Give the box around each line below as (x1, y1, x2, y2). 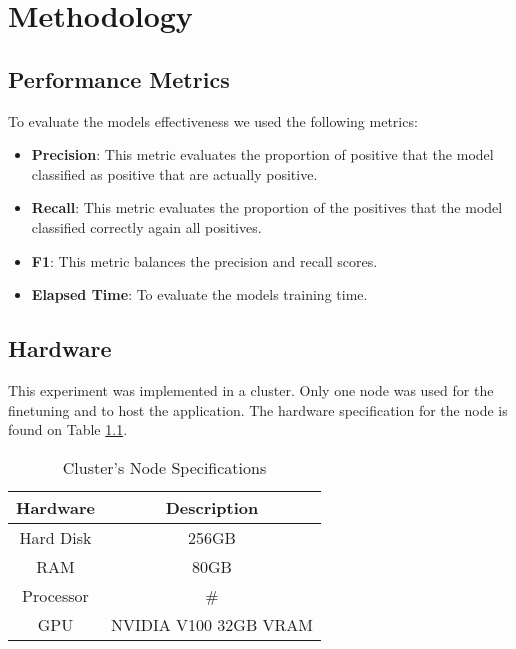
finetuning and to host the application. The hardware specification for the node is (8, 399, 508, 420)
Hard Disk (19, 525, 92, 549)
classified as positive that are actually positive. (31, 163, 318, 184)
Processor (22, 583, 89, 607)
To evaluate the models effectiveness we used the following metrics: (8, 110, 418, 131)
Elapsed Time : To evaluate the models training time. (31, 284, 368, 305)
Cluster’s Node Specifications (62, 455, 267, 479)
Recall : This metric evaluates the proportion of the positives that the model (31, 197, 503, 218)
